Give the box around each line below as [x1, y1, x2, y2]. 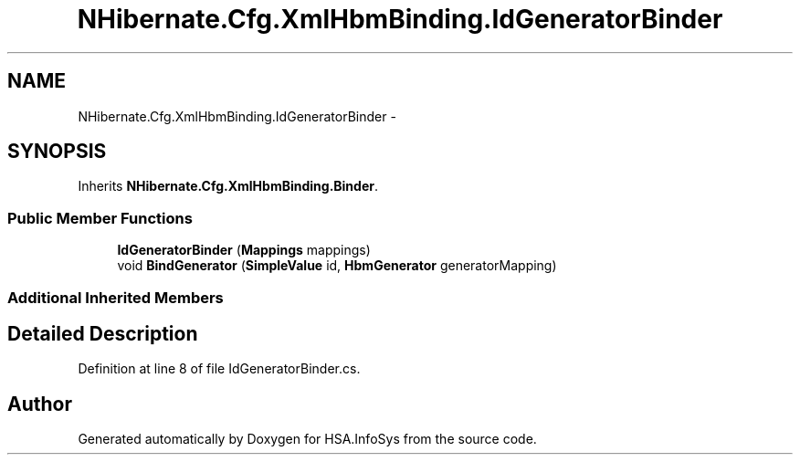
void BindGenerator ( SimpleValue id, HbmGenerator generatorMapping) [117, 257, 557, 274]
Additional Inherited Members [7, 288, 224, 307]
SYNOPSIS [7, 140, 107, 163]
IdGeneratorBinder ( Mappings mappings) [117, 242, 371, 258]
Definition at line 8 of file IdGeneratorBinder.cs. [78, 361, 361, 377]
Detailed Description [7, 321, 198, 345]
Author [7, 392, 72, 415]
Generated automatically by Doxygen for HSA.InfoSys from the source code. [78, 431, 537, 447]
